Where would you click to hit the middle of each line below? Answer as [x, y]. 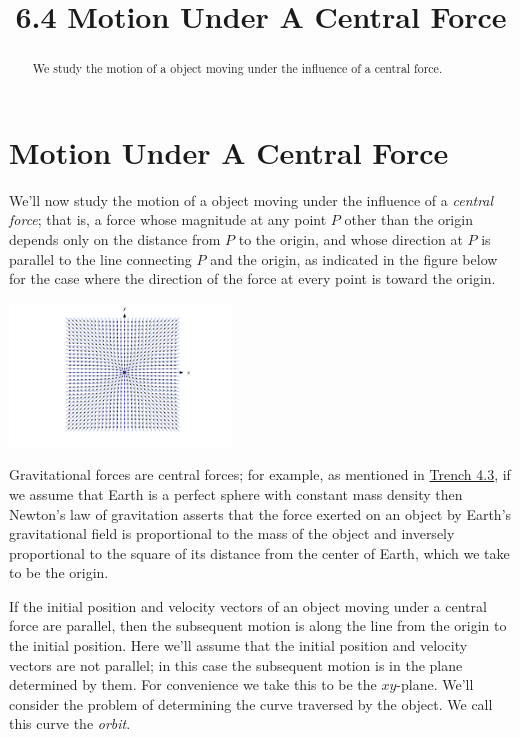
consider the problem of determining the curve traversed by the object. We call [251, 703]
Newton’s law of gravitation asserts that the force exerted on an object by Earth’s [260, 513]
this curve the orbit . [70, 723]
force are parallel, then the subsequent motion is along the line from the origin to [258, 625]
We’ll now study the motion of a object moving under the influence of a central [251, 199]
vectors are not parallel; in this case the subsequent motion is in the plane [236, 664]
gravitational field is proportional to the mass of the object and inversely [232, 533]
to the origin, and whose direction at [350, 238]
